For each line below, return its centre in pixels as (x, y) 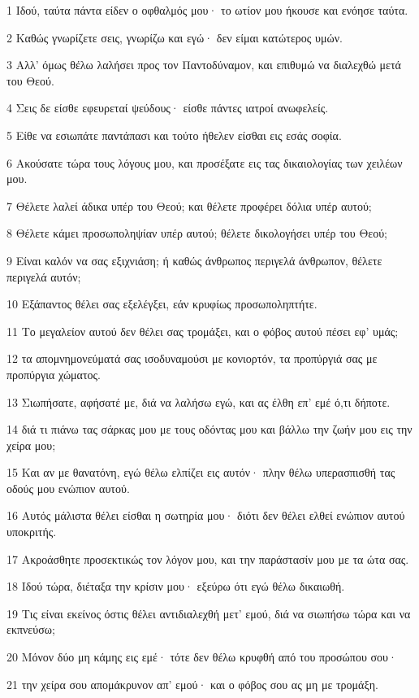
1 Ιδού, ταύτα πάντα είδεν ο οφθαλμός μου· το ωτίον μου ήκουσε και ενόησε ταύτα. (207, 10)
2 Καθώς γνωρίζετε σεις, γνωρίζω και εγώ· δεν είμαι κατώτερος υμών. (175, 37)
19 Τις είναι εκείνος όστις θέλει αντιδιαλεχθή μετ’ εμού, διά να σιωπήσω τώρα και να (209, 613)
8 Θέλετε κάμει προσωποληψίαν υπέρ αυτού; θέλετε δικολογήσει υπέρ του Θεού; (197, 233)
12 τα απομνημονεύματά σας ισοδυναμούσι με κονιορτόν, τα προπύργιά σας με (192, 358)
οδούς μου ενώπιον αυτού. (68, 488)
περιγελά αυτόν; (44, 276)
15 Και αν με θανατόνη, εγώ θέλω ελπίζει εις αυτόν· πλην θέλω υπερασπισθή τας (201, 472)
